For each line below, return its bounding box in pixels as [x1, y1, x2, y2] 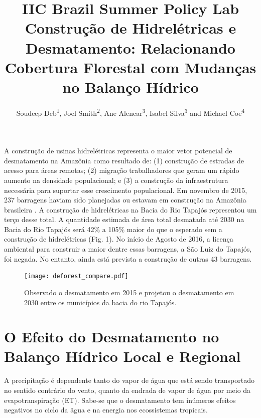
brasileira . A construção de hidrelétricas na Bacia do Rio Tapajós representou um [4, 204, 257, 215]
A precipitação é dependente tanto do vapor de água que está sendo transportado [4, 375, 254, 385]
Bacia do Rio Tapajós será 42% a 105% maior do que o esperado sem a [4, 224, 222, 234]
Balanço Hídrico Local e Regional [4, 346, 241, 366]
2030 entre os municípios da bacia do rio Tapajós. [24, 297, 177, 307]
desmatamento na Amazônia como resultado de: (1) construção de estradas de [4, 155, 244, 165]
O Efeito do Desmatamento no [4, 326, 219, 347]
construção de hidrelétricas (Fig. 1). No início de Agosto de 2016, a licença [4, 234, 233, 244]
